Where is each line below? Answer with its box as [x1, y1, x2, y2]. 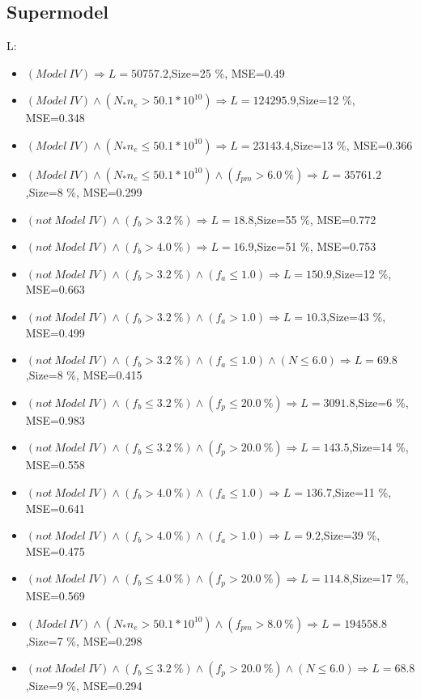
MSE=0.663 [25, 281, 85, 298]
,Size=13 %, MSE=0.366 [290, 136, 413, 153]
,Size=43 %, [325, 307, 386, 324]
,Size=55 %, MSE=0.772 [253, 210, 376, 227]
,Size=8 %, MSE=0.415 [25, 366, 142, 383]
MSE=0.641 [25, 499, 85, 516]
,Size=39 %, [320, 527, 381, 544]
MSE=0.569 [25, 587, 85, 604]
